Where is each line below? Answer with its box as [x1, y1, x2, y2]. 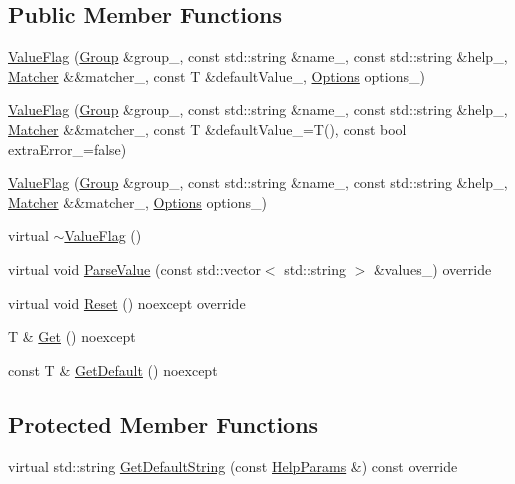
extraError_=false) [8, 138, 127, 159]
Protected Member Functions [8, 408, 319, 439]
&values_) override [373, 258, 492, 279]
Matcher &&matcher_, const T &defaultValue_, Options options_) [8, 65, 425, 86]
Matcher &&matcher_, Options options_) [8, 191, 267, 212]
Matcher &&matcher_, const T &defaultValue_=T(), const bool [8, 118, 407, 139]
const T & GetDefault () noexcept [8, 359, 218, 380]
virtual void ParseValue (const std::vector [8, 258, 261, 279]
